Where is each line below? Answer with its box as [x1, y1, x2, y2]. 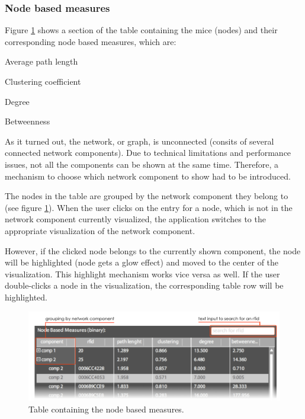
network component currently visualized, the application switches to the [5, 213, 266, 225]
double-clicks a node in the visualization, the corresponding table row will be [5, 279, 284, 292]
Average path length [5, 55, 78, 68]
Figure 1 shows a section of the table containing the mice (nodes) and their [5, 24, 278, 36]
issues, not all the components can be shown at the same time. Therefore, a [5, 158, 279, 170]
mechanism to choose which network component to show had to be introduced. [5, 169, 291, 182]
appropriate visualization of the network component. [5, 224, 195, 236]
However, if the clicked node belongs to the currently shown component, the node [5, 244, 301, 257]
